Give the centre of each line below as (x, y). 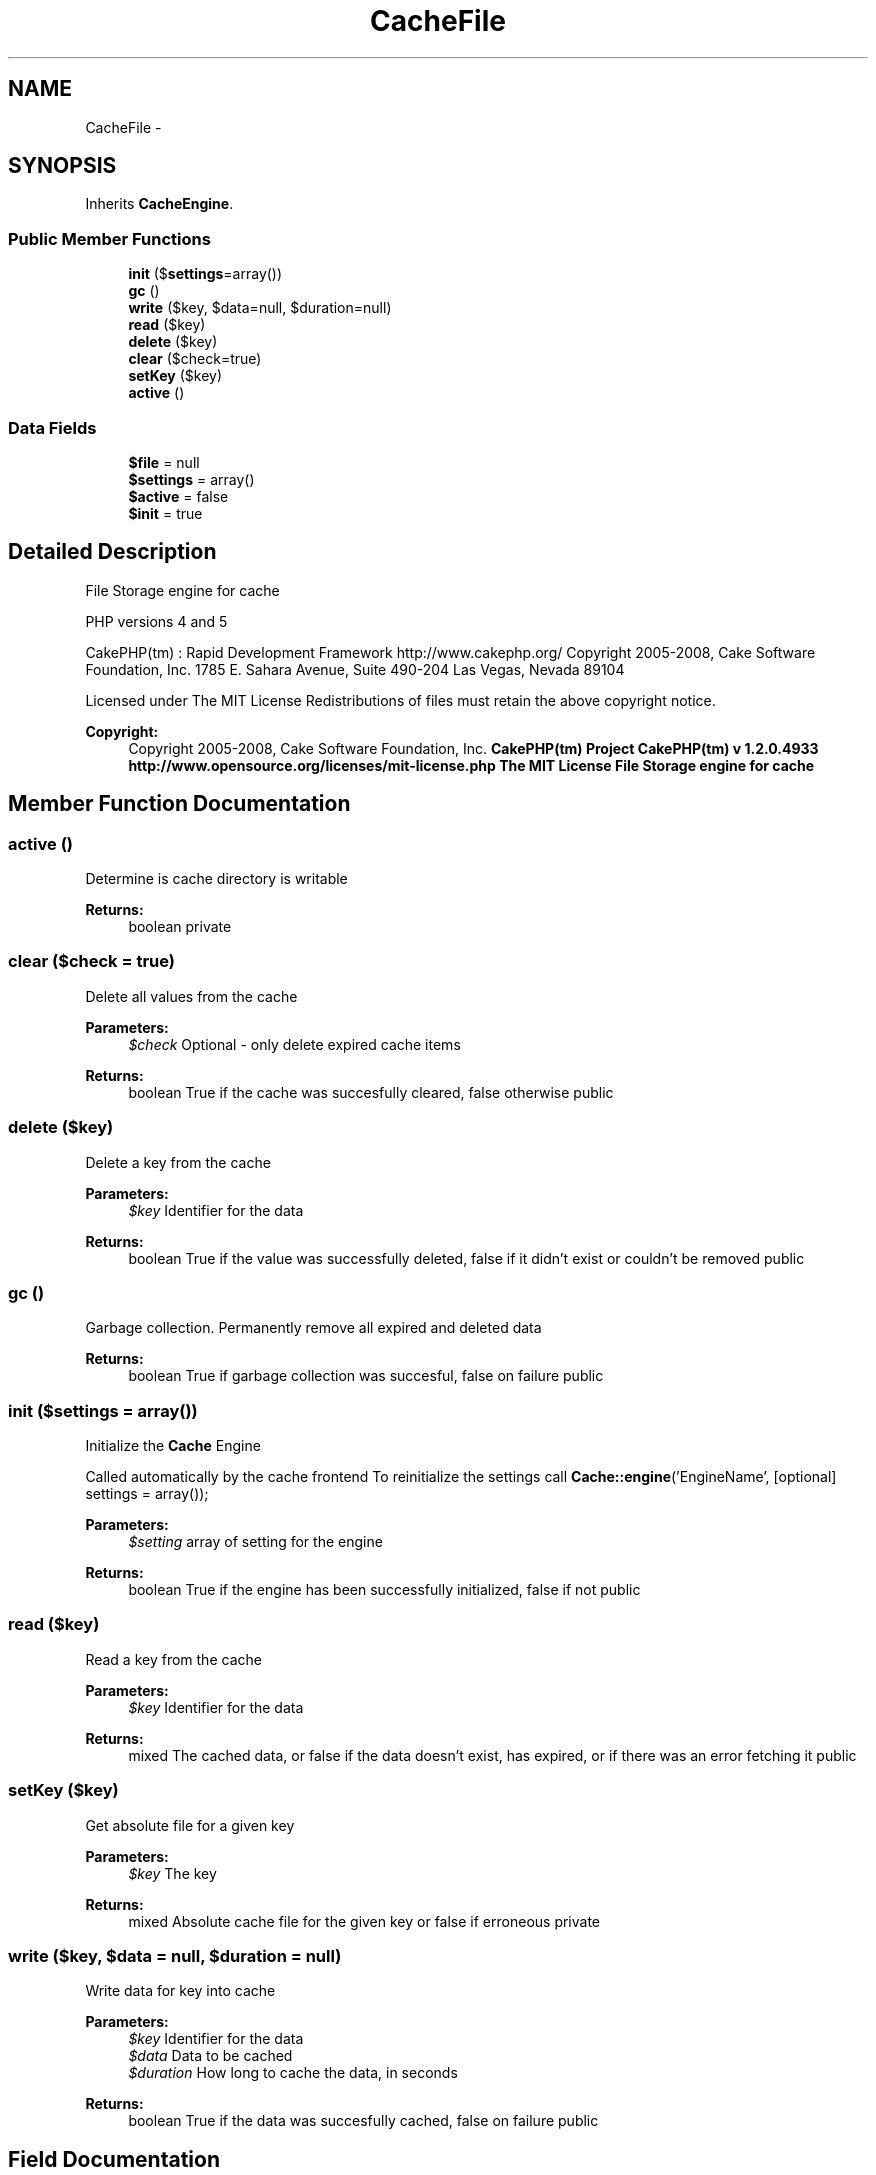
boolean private (180, 926)
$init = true (165, 513)
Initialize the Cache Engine (173, 1445)
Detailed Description (112, 552)
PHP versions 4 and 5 (156, 621)
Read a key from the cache (173, 1659)
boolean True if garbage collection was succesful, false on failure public (366, 1376)
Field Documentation (114, 2159)
